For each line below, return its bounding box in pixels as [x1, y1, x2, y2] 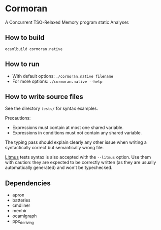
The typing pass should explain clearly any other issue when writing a [5, 139, 147, 145]
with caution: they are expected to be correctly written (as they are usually [5, 160, 156, 165]
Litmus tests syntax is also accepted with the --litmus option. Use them [5, 154, 151, 160]
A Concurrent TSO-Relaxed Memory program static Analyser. [5, 19, 129, 25]
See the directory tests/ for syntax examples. [5, 105, 98, 111]
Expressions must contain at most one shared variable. [12, 125, 124, 131]
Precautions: [5, 115, 31, 121]
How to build [5, 33, 45, 42]
